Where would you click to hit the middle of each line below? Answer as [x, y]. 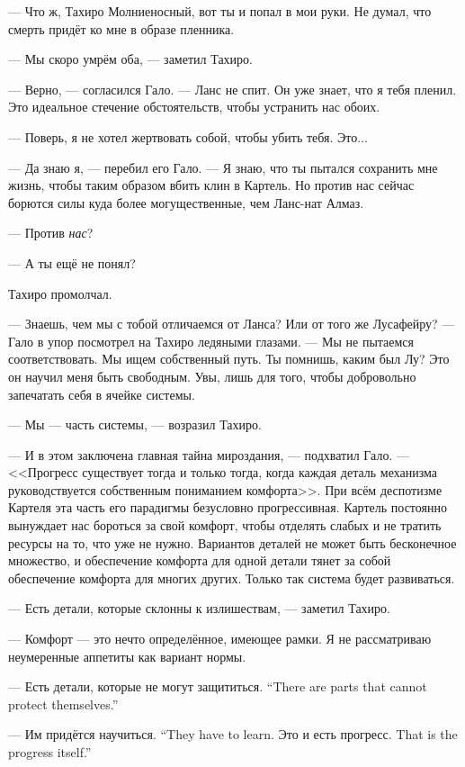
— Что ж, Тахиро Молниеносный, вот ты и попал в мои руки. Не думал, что [220, 11]
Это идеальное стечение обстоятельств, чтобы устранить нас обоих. [194, 107]
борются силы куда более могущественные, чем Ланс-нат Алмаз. [186, 202]
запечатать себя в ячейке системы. [102, 394]
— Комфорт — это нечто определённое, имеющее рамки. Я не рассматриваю [220, 639]
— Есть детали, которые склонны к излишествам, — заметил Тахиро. [199, 608]
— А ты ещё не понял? [72, 262]
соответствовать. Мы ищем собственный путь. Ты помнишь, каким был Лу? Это [229, 359]
